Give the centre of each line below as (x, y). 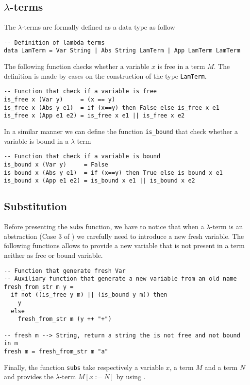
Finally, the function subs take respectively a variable (84, 367)
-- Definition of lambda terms (54, 42)
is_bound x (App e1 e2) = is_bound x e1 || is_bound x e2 (100, 181)
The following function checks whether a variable (77, 66)
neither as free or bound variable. (53, 255)
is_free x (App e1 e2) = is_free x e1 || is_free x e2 (94, 116)
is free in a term (181, 66)
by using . (131, 377)
